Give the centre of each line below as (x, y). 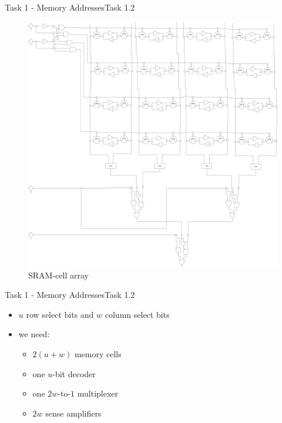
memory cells (98, 353)
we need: (34, 334)
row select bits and (60, 314)
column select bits (137, 314)
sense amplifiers (73, 413)
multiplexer (98, 393)
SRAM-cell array (58, 275)
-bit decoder (74, 373)
